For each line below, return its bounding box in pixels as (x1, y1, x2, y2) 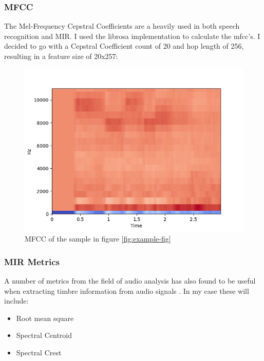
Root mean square (16, 312, 74, 323)
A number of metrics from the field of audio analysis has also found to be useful (4, 275, 256, 286)
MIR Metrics (4, 255, 60, 268)
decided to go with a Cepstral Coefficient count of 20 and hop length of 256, (4, 41, 244, 51)
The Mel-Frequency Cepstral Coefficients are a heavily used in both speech (4, 21, 240, 31)
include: (4, 295, 29, 306)
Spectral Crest (16, 347, 62, 357)
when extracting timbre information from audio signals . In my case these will (4, 285, 249, 296)
